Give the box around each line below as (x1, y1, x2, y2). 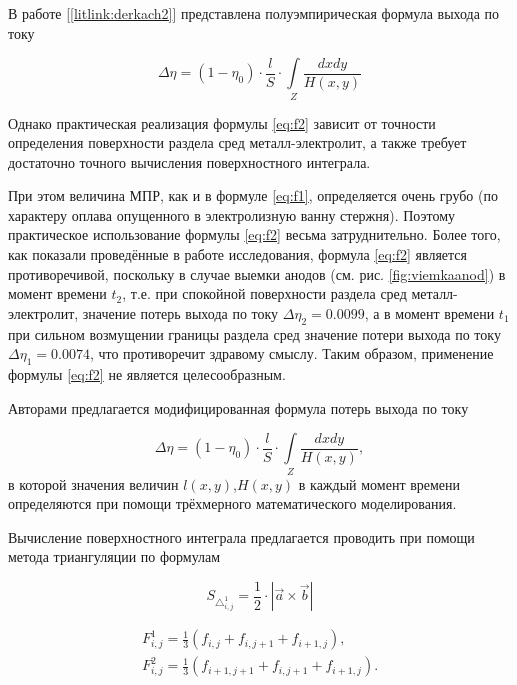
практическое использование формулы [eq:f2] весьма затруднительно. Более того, (8, 224, 501, 245)
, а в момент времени (364, 302, 495, 323)
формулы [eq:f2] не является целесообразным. (8, 364, 286, 385)
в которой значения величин (8, 473, 179, 494)
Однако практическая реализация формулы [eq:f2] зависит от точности (8, 112, 436, 133)
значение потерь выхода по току (82, 302, 279, 323)
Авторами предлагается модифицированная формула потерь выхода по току (8, 397, 469, 418)
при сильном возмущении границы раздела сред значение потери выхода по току (8, 323, 501, 344)
